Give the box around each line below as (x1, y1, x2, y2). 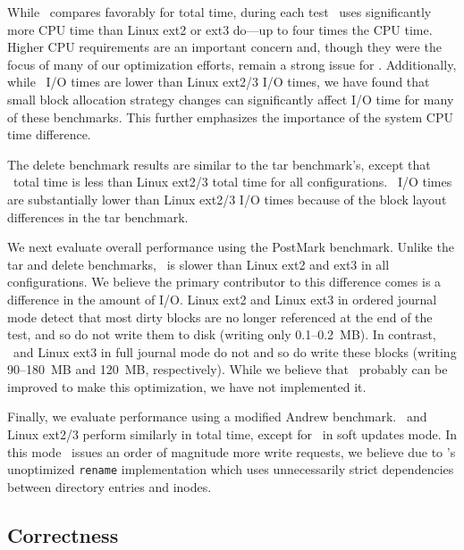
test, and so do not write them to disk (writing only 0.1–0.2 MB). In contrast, (7, 325, 436, 344)
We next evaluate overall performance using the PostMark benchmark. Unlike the (7, 237, 454, 256)
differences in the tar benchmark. (7, 207, 189, 226)
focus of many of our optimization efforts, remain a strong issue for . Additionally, (7, 54, 457, 73)
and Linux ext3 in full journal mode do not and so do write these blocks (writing (13, 342, 457, 361)
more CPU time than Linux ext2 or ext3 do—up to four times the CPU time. (7, 20, 433, 38)
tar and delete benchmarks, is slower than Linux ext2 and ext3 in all (7, 254, 390, 273)
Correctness (7, 521, 119, 548)
